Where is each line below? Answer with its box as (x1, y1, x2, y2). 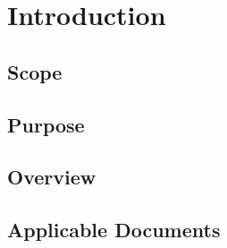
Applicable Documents (7, 216, 221, 244)
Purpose (7, 110, 85, 138)
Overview (7, 163, 97, 191)
